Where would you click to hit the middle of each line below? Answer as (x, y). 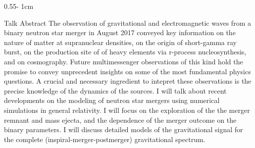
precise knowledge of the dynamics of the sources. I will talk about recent (115, 90)
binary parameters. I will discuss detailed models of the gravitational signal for (124, 129)
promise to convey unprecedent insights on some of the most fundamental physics (127, 71)
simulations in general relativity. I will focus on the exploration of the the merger (127, 110)
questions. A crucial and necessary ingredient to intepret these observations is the (128, 81)
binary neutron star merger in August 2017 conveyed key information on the (120, 32)
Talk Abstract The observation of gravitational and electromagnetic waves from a (127, 23)
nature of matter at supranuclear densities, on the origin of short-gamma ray (120, 42)
